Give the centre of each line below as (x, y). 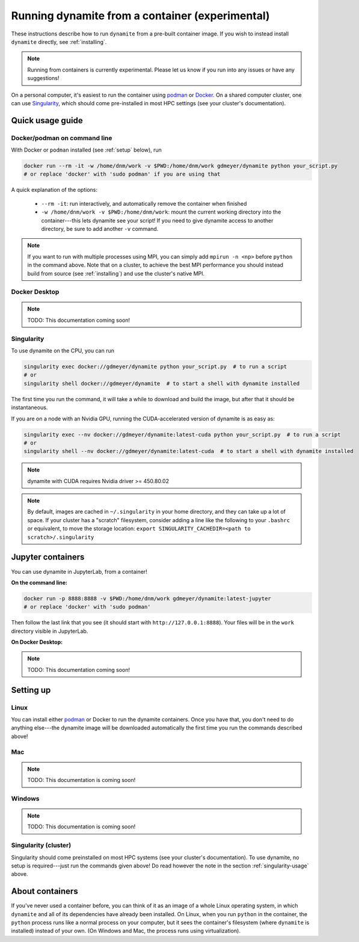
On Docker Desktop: (37, 642)
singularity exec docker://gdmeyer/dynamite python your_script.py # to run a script (155, 367)
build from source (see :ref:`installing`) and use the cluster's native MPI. (116, 273)
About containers (44, 891)
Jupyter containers (48, 557)
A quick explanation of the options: (54, 190)
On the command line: (39, 582)
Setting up (31, 690)
